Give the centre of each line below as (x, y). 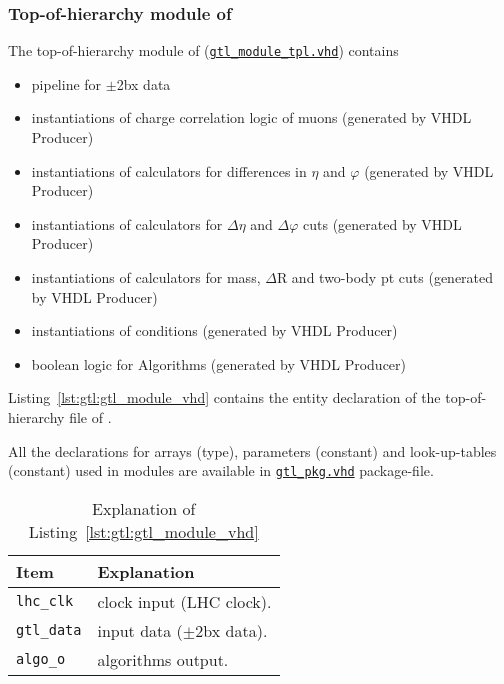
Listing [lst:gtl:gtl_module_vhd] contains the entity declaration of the (224, 397)
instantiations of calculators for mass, (146, 277)
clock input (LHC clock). (184, 601)
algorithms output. (163, 659)
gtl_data (49, 630)
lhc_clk (45, 601)
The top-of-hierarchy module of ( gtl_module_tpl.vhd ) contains (203, 50)
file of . (90, 417)
